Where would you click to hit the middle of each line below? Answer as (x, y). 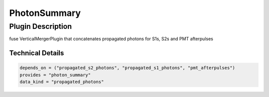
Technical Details (37, 53)
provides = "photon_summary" (55, 75)
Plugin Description (41, 26)
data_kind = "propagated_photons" (62, 82)
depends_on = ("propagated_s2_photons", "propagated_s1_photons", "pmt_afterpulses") (127, 68)
